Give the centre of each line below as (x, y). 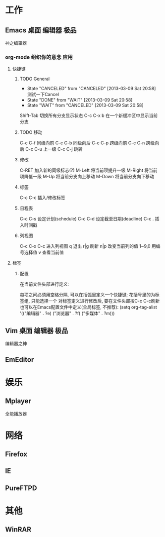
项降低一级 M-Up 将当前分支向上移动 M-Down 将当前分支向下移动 (87, 177)
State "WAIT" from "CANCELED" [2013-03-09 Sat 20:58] (85, 106)
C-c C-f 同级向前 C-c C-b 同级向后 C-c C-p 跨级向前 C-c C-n (82, 143)
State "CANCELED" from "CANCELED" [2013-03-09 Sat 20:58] (91, 89)
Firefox (16, 454)
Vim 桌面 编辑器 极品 (37, 331)
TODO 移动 (31, 132)
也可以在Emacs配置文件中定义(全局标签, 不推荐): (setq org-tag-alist (88, 307)
